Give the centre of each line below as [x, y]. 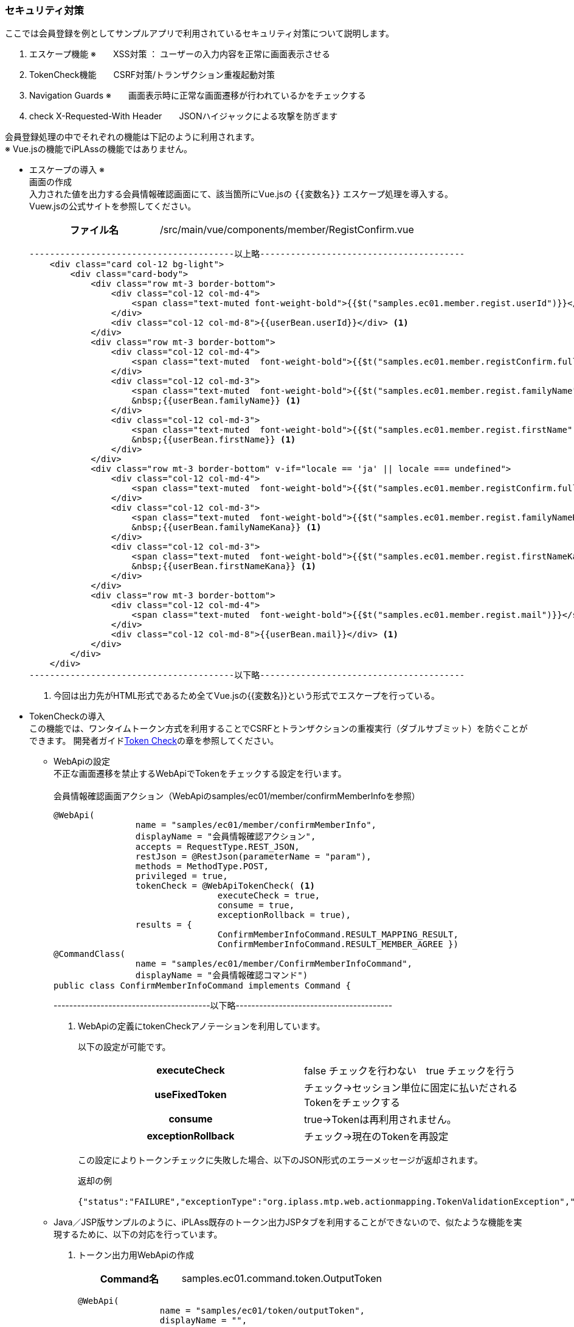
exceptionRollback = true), [284, 915]
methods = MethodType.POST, [202, 867]
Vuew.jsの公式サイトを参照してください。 [113, 206]
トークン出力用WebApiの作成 [136, 1255]
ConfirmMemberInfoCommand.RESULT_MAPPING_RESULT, [338, 935]
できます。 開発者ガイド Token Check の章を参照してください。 [154, 741]
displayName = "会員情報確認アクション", [226, 837]
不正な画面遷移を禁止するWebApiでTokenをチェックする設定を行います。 [200, 774]
